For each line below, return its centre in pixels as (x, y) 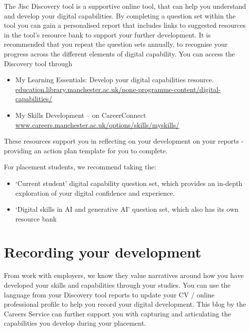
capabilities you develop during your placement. (75, 323)
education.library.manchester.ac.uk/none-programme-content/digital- (118, 89)
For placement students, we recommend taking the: (80, 167)
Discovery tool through (38, 63)
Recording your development (103, 252)
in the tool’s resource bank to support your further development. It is (107, 34)
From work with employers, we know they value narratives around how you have (124, 275)
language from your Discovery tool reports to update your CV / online (109, 294)
